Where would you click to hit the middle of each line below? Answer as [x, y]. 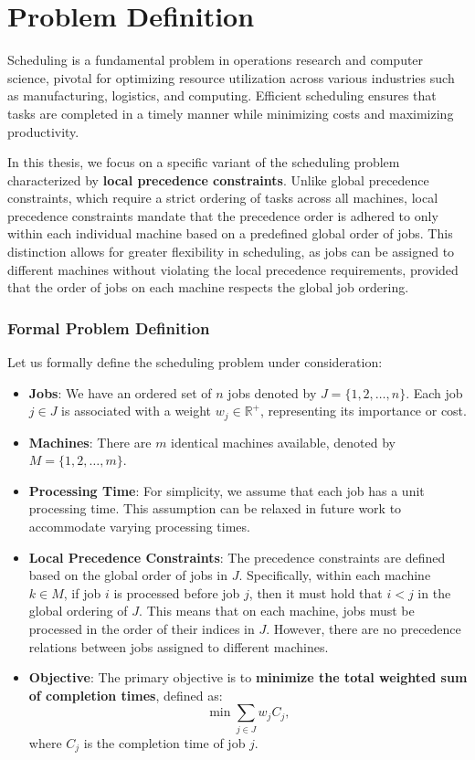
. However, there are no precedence [364, 629]
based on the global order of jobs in [128, 575]
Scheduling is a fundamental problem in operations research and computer [216, 60]
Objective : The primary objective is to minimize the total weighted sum [248, 677]
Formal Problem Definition [109, 327]
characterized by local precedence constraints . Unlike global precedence [218, 179]
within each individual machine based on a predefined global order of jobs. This [230, 233]
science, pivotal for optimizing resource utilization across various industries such [231, 77]
